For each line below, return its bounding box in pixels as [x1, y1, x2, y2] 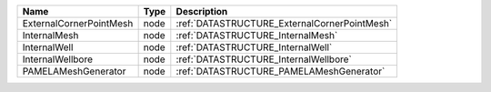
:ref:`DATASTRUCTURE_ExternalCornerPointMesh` [175, 17, 393, 29]
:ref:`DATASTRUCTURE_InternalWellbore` [175, 53, 352, 66]
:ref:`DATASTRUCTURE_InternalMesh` [175, 29, 338, 41]
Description [175, 5, 228, 17]
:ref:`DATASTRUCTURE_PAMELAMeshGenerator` [175, 65, 386, 77]
